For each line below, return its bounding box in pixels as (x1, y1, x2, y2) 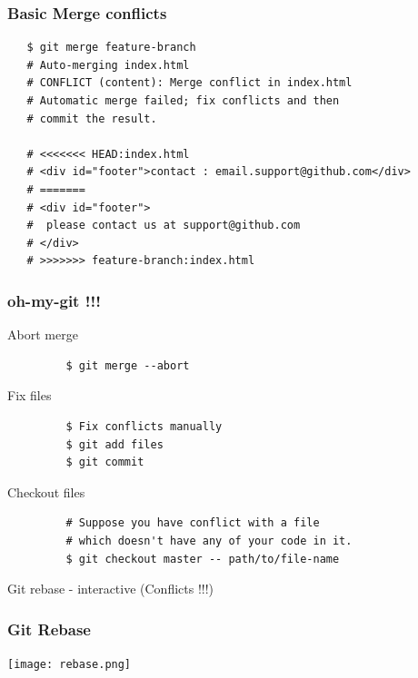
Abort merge (7, 325, 78, 344)
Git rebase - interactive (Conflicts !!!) (7, 579, 214, 598)
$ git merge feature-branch (26, 41, 196, 54)
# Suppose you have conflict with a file (65, 516, 320, 530)
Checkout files (7, 482, 85, 501)
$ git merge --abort (65, 359, 190, 372)
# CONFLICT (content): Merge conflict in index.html (26, 76, 353, 90)
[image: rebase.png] (7, 657, 132, 671)
